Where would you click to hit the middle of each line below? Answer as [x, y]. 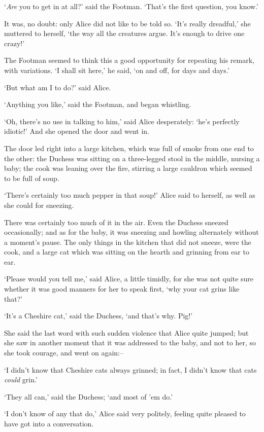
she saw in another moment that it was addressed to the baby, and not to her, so [130, 343]
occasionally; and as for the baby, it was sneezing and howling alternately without [131, 232]
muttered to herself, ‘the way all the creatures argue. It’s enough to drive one [124, 33]
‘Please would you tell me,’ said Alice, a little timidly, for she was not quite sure [129, 279]
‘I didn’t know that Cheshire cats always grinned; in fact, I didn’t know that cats [130, 369]
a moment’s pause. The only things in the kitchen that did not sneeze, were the [128, 242]
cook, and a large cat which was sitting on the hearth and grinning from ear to [127, 252]
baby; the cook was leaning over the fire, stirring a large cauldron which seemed [128, 168]
